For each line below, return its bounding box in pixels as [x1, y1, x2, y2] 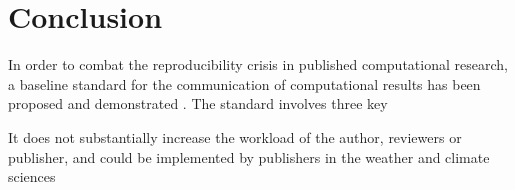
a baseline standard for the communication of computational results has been [8, 73, 481, 94]
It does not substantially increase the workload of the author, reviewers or [8, 126, 462, 147]
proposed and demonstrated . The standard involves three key [8, 93, 388, 114]
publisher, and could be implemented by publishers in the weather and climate [8, 146, 490, 167]
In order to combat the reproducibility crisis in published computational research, [8, 54, 508, 75]
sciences [8, 166, 56, 187]
